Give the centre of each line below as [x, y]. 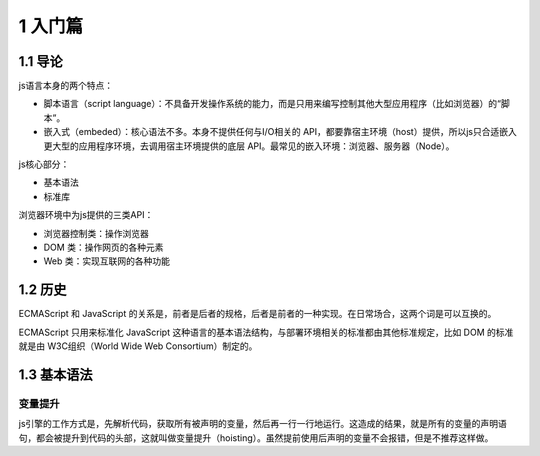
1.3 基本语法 [56, 374]
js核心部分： [44, 164]
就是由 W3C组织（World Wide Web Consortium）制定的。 [138, 346]
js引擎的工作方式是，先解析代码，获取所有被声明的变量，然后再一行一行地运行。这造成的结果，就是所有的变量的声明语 [262, 424]
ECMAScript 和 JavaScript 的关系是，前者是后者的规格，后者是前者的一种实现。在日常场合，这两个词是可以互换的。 [257, 314]
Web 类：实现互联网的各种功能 [106, 261]
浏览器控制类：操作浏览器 [96, 233]
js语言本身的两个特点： [66, 86]
